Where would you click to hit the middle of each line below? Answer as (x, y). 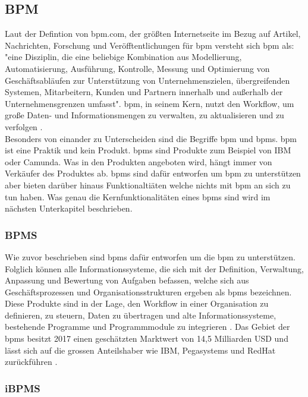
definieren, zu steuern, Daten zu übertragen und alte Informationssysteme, (141, 315)
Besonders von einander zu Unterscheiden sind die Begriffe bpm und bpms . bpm (151, 138)
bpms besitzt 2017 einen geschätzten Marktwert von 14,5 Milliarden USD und (147, 338)
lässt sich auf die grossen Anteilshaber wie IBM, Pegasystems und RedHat (140, 350)
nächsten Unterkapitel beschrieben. (69, 208)
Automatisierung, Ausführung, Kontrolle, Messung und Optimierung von (137, 68)
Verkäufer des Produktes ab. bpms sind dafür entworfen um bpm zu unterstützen (153, 173)
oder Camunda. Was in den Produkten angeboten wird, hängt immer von (139, 161)
